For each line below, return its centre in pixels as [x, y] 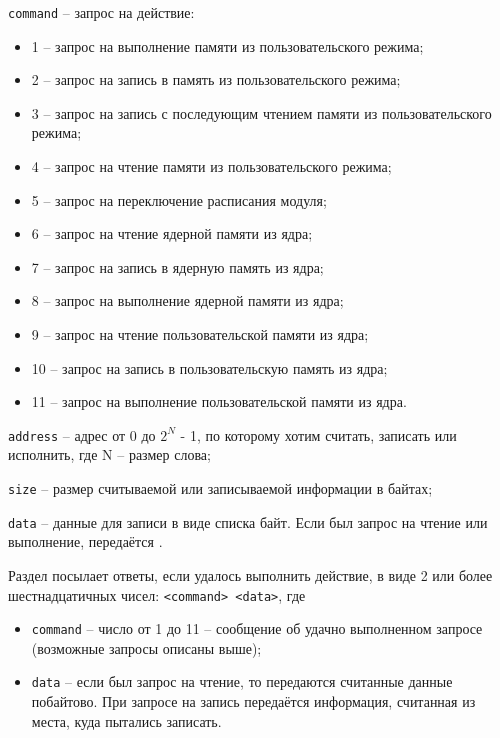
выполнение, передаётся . [85, 541]
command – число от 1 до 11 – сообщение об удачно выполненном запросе [257, 628]
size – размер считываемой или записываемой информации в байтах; [220, 488]
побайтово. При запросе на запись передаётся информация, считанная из [253, 701]
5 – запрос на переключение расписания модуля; [179, 199]
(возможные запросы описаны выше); [146, 647]
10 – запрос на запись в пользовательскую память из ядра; [209, 367]
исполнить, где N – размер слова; [109, 454]
